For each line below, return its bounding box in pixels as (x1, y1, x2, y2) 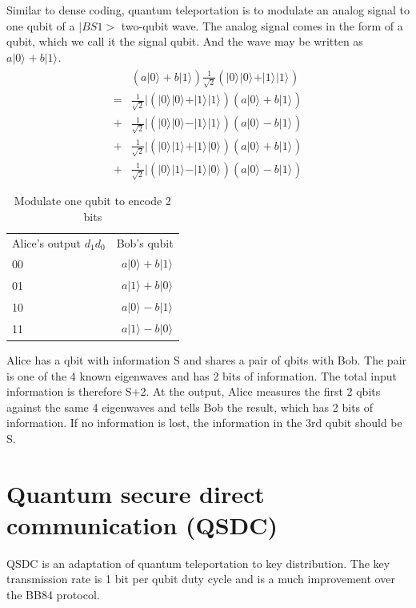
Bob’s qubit (116, 234, 174, 251)
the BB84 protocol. (6, 586, 100, 603)
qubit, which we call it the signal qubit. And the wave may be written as (6, 33, 363, 50)
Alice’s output (12, 234, 82, 251)
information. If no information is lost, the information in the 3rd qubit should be (6, 414, 402, 431)
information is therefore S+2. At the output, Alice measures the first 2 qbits (6, 383, 381, 400)
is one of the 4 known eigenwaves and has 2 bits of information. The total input (6, 367, 398, 384)
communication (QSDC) (6, 508, 278, 541)
